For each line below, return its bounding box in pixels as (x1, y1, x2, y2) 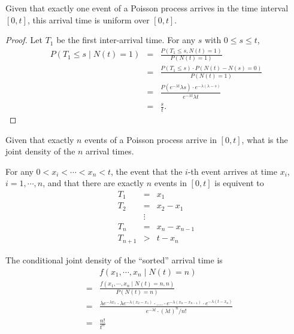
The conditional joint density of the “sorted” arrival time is (5, 253, 223, 266)
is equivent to (214, 177, 264, 189)
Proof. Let (5, 34, 43, 46)
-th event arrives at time (187, 165, 277, 177)
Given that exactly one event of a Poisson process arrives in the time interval (5, 2, 289, 14)
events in (154, 177, 187, 189)
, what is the (241, 133, 288, 145)
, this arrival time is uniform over (27, 13, 150, 26)
